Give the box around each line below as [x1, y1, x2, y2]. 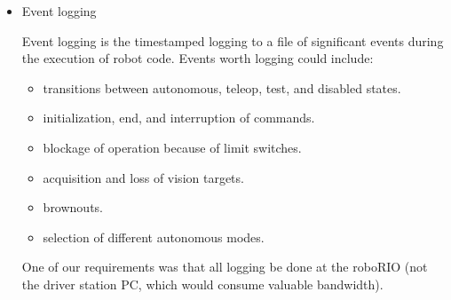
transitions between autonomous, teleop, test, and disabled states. [43, 78, 401, 97]
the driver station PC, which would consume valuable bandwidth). [21, 274, 384, 293]
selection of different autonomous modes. [43, 227, 265, 246]
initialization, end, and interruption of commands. [43, 108, 315, 127]
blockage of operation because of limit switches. [43, 138, 302, 156]
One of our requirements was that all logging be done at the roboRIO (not [21, 257, 428, 276]
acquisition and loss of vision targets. [43, 168, 244, 186]
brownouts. [43, 198, 104, 217]
